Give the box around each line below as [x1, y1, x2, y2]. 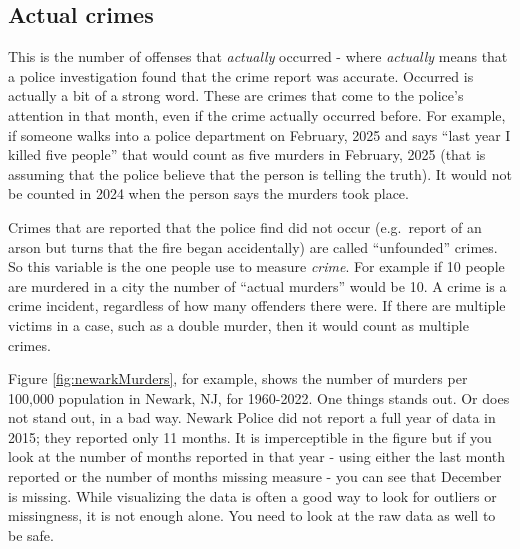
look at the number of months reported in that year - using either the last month [8, 446, 506, 467]
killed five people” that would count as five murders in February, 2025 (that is [8, 144, 486, 165]
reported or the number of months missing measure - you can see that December [8, 466, 502, 487]
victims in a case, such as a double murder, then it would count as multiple [8, 314, 469, 335]
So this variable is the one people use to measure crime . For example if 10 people [8, 256, 505, 277]
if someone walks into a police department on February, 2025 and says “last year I [8, 124, 511, 145]
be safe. [8, 524, 54, 545]
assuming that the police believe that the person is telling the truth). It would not [8, 163, 513, 184]
